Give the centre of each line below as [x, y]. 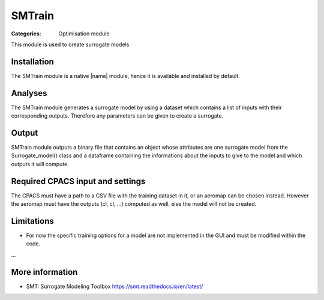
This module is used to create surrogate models [70, 44]
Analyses [29, 93]
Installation [32, 61]
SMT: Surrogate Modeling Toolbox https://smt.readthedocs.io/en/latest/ [115, 286]
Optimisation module [84, 34]
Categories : [26, 34]
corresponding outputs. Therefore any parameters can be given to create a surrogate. [117, 116]
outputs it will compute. [40, 164]
